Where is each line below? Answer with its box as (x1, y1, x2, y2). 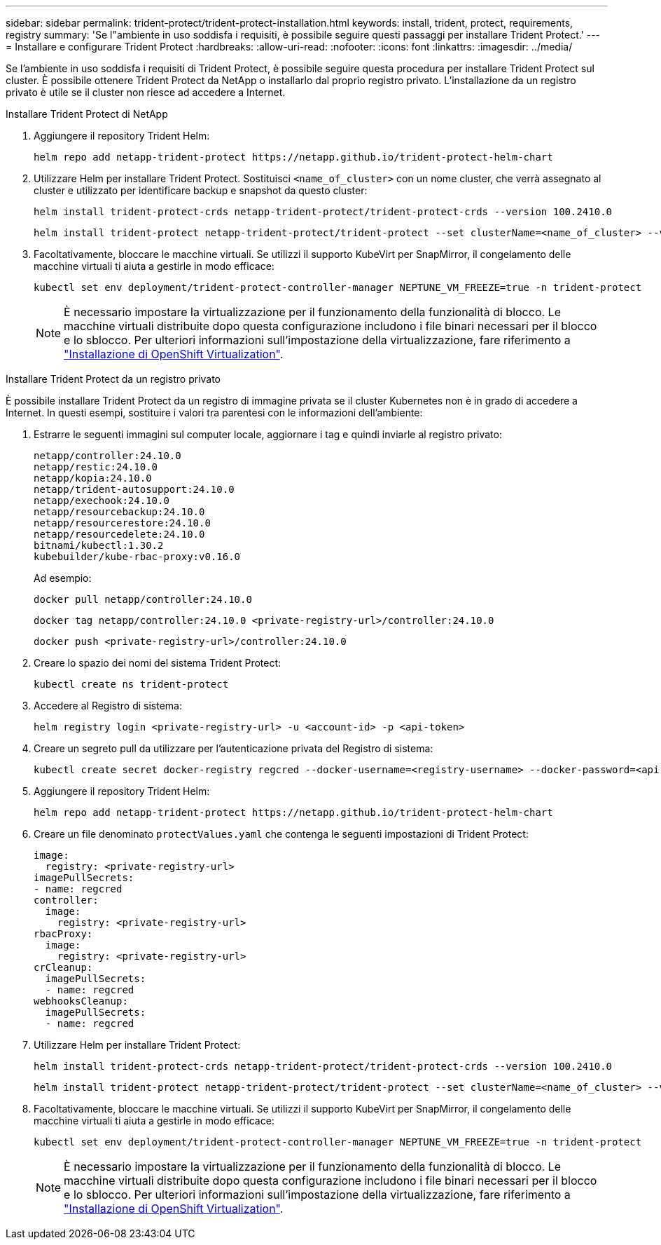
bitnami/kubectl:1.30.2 (34, 540, 164, 551)
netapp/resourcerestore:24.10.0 (34, 517, 211, 529)
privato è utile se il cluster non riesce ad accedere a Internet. (6, 86, 286, 98)
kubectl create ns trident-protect (34, 679, 229, 690)
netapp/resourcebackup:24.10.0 (34, 506, 205, 517)
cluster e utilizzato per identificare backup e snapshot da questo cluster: (34, 184, 368, 196)
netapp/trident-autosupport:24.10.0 (34, 484, 235, 495)
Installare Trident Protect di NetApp (6, 108, 168, 120)
